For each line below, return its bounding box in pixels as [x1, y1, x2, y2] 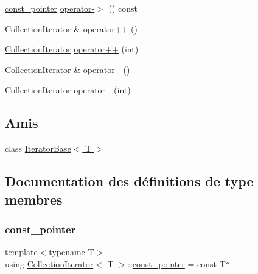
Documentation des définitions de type [5, 172, 254, 191]
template [5, 245, 38, 258]
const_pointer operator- [5, 2, 95, 14]
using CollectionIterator [5, 257, 94, 270]
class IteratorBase [5, 142, 71, 155]
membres [5, 189, 63, 208]
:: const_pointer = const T [127, 257, 226, 270]
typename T [49, 245, 94, 258]
